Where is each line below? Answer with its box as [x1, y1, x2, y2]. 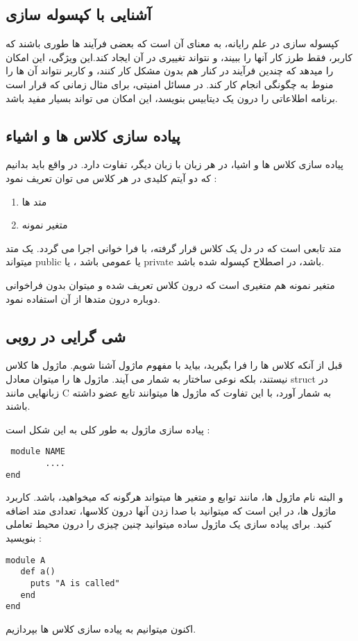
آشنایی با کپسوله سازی [6, 3, 152, 25]
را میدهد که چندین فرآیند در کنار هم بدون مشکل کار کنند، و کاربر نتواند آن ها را [6, 63, 334, 78]
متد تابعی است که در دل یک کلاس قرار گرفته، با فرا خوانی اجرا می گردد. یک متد [6, 240, 342, 255]
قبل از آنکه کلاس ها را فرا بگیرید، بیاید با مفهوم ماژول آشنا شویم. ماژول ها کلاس [6, 358, 343, 372]
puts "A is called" [30, 578, 120, 588]
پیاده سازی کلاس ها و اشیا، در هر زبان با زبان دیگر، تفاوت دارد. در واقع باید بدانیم [6, 157, 343, 172]
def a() [20, 567, 56, 577]
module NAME [10, 447, 65, 457]
